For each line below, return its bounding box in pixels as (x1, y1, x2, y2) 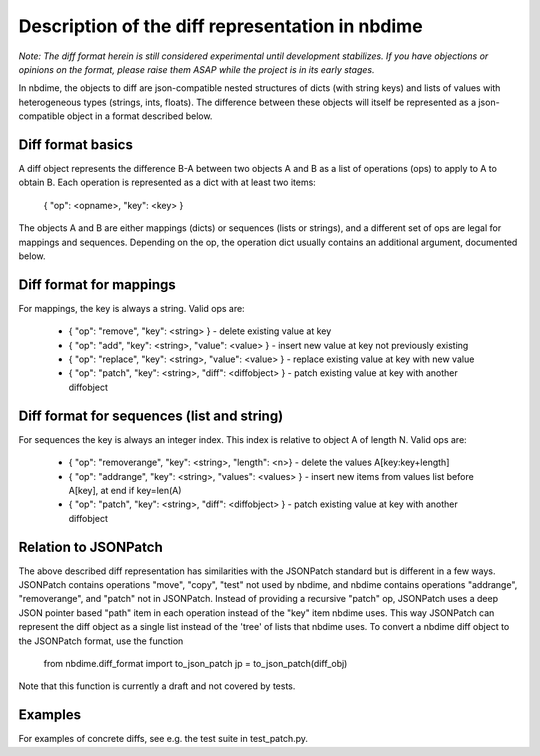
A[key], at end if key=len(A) (68, 484, 182, 496)
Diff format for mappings (18, 276, 177, 293)
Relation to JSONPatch (18, 538, 164, 555)
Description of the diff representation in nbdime (18, 15, 424, 37)
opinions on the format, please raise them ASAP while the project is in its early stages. (18, 63, 375, 75)
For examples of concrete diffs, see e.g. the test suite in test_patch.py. (18, 733, 309, 745)
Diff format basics (18, 136, 134, 153)
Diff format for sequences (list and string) (18, 407, 284, 424)
